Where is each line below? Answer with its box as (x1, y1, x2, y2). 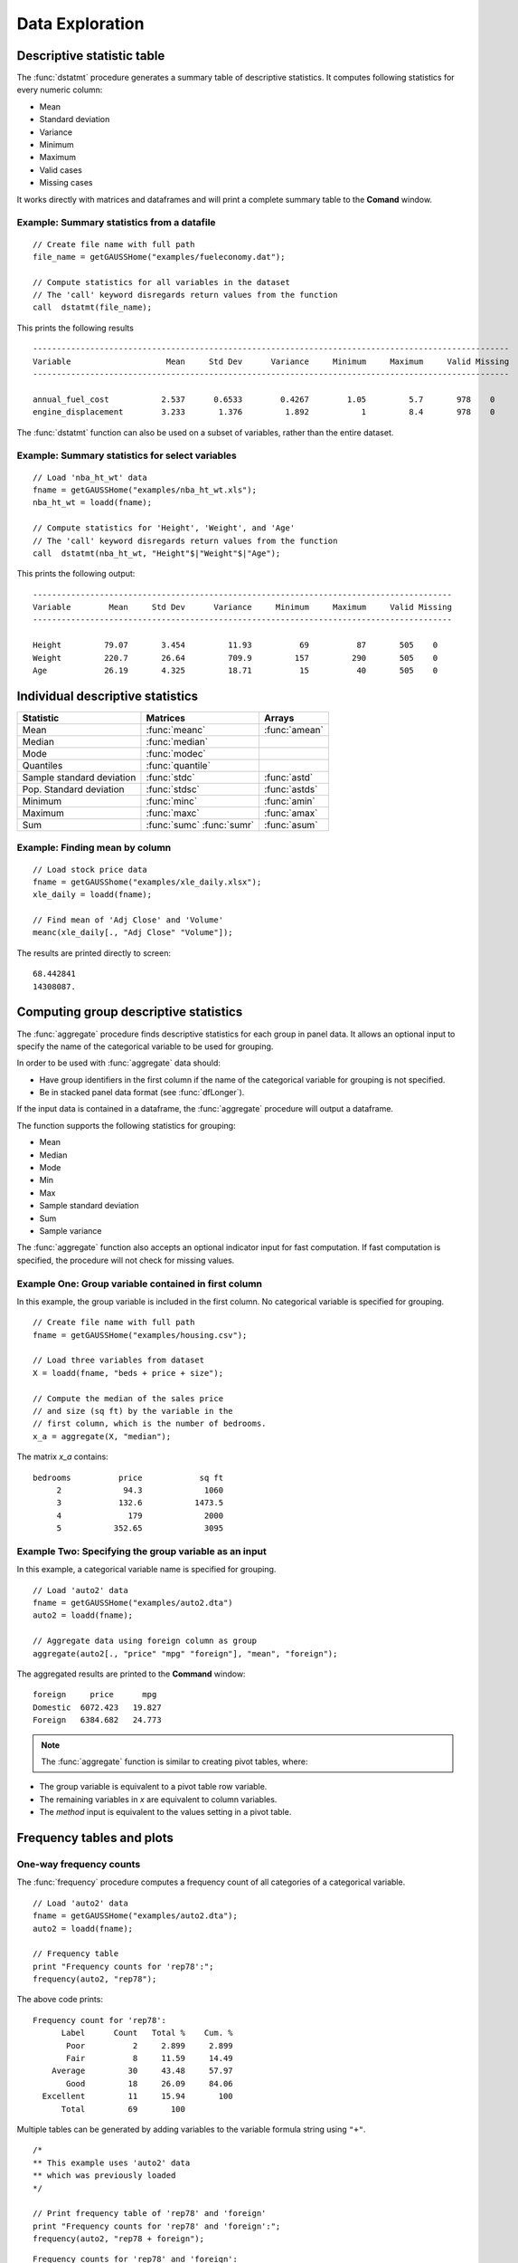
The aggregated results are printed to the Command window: (16, 1668, 246, 1679)
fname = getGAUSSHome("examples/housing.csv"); (33, 1330, 248, 1340)
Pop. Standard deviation (22, 783, 126, 796)
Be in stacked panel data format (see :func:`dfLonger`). (39, 1087, 245, 1098)
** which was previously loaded (33, 2171, 176, 2181)
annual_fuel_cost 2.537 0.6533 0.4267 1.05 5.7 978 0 (33, 394, 495, 405)
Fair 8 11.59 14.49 (66, 2053, 234, 2064)
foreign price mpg (33, 1689, 157, 1700)
